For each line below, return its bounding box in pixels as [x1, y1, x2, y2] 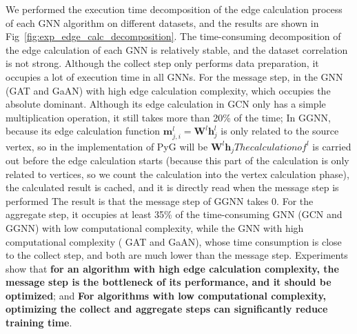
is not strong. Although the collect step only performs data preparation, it [6, 56, 319, 70]
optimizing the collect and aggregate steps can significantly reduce [6, 302, 328, 316]
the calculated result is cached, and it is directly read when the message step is [6, 180, 339, 195]
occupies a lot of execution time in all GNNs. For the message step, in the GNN [6, 69, 343, 83]
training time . [6, 315, 72, 330]
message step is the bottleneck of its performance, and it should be [6, 275, 331, 289]
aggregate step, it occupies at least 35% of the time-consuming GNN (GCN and [6, 207, 343, 222]
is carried [312, 139, 351, 153]
